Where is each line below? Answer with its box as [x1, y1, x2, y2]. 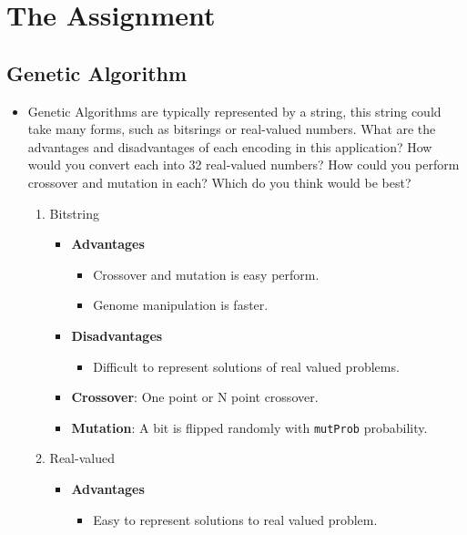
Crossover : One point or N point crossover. [71, 387, 319, 406]
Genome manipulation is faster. [93, 295, 269, 314]
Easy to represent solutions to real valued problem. [93, 509, 378, 529]
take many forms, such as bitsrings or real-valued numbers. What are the [27, 119, 436, 139]
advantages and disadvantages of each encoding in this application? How [27, 137, 432, 156]
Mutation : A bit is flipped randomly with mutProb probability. [71, 417, 428, 437]
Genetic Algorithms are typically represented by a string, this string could [27, 101, 442, 120]
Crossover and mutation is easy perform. [93, 264, 320, 283]
